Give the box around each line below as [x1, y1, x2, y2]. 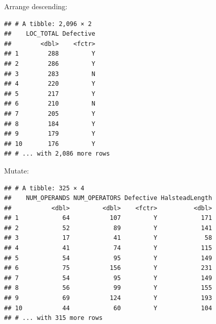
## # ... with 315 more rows [4, 314, 103, 322]
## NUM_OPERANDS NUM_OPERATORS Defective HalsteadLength [4, 194, 212, 202]
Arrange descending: [4, 1, 68, 11]
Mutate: [4, 165, 29, 176]
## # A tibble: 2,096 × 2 [4, 20, 92, 28]
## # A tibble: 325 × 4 [4, 184, 85, 192]
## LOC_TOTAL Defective [4, 30, 95, 38]
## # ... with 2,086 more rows [4, 150, 110, 158]
